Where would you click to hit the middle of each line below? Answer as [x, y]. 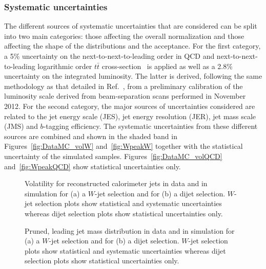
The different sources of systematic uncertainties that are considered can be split [131, 26]
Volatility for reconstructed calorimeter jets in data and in [116, 183]
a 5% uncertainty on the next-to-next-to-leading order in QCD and [109, 56]
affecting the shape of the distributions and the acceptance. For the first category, [132, 46]
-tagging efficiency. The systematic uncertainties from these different [150, 126]
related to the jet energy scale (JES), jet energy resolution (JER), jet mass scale [130, 116]
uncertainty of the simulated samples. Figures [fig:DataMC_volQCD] [113, 156]
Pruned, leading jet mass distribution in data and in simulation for [130, 230]
